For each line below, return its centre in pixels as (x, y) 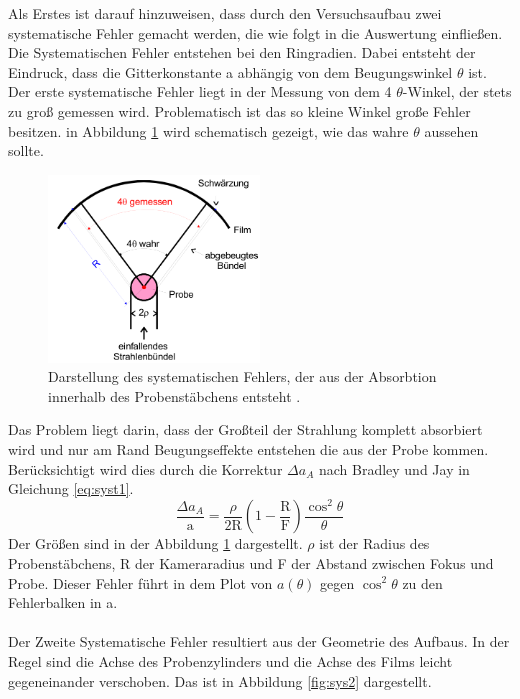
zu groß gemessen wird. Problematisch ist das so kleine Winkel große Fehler (239, 110)
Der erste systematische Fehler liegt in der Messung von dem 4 (200, 91)
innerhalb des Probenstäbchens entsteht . (174, 395)
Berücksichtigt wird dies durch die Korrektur (145, 468)
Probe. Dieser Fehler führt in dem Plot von (140, 582)
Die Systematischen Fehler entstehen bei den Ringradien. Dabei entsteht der (242, 52)
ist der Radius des (374, 543)
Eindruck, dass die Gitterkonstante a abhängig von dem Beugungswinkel (230, 71)
